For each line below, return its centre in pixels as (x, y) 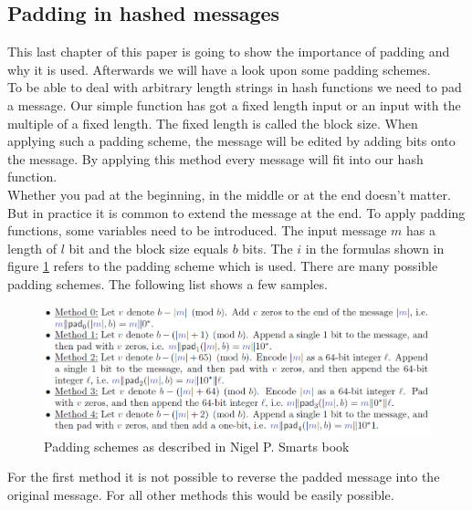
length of (32, 248)
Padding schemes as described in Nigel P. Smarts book (197, 446)
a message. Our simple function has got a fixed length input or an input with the (234, 104)
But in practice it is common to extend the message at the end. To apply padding (236, 212)
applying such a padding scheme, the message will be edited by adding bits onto (231, 141)
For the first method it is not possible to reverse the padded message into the (224, 477)
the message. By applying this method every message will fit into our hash (215, 158)
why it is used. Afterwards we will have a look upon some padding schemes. (219, 69)
